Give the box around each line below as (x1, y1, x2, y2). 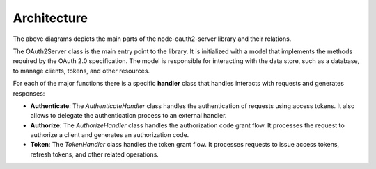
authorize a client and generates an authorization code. (30, 131, 189, 139)
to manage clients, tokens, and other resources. (13, 66, 150, 75)
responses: (13, 89, 45, 97)
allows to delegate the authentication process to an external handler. (30, 112, 227, 120)
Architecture (13, 10, 88, 26)
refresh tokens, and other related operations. (30, 150, 159, 159)
